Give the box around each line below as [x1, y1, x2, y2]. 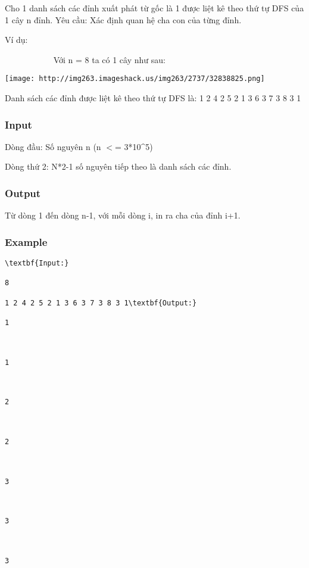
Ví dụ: [5, 33, 28, 46]
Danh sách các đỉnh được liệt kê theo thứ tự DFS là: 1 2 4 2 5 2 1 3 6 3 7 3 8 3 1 [5, 92, 301, 104]
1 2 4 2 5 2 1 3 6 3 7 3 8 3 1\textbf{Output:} [5, 298, 197, 307]
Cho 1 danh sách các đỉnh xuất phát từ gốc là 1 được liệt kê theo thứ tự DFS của [5, 2, 304, 14]
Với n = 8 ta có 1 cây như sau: [53, 53, 166, 65]
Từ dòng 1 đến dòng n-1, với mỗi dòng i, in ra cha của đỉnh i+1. [5, 209, 241, 221]
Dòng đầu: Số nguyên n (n [5, 140, 101, 152]
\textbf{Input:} [5, 259, 69, 268]
